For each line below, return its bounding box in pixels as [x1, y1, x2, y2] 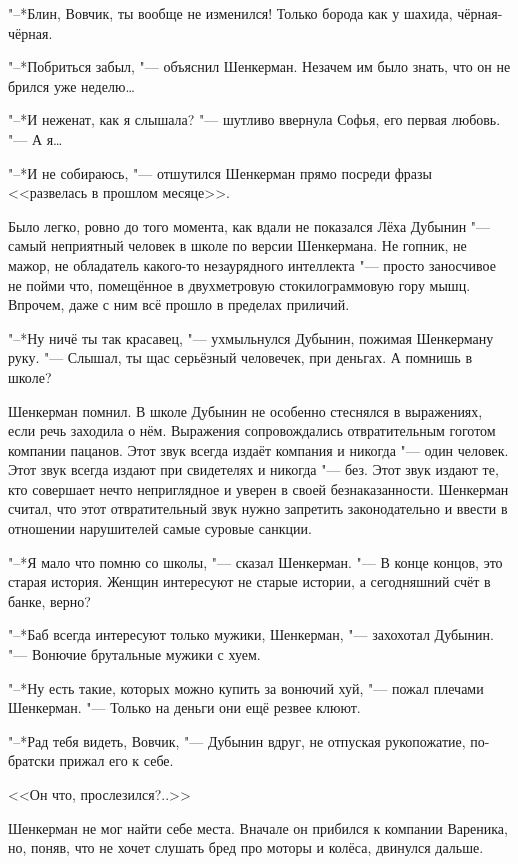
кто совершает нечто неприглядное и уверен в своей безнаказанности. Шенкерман [8, 478, 509, 499]
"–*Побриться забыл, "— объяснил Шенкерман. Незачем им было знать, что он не [8, 56, 511, 77]
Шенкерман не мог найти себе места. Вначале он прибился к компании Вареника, [8, 817, 508, 838]
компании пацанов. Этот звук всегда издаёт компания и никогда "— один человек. [8, 439, 509, 460]
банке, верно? [8, 590, 91, 611]
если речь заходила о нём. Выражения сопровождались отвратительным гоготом [8, 420, 496, 441]
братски [8, 750, 55, 771]
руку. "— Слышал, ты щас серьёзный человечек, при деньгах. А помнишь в [8, 347, 472, 368]
